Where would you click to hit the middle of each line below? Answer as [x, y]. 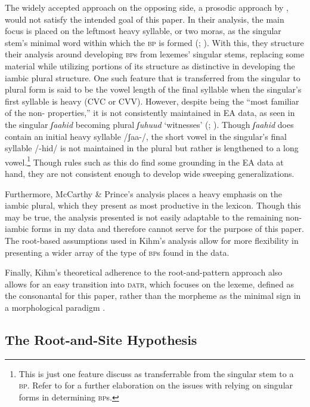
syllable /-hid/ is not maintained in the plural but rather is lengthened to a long [152, 148]
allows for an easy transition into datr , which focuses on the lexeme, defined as [149, 284]
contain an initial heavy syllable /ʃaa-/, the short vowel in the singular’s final [146, 136]
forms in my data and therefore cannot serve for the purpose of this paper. [168, 229]
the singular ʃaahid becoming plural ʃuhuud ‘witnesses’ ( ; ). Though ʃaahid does [149, 124]
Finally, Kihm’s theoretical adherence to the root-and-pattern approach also [144, 272]
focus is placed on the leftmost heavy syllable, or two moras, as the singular [143, 31]
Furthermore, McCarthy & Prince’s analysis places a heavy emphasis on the [143, 193]
